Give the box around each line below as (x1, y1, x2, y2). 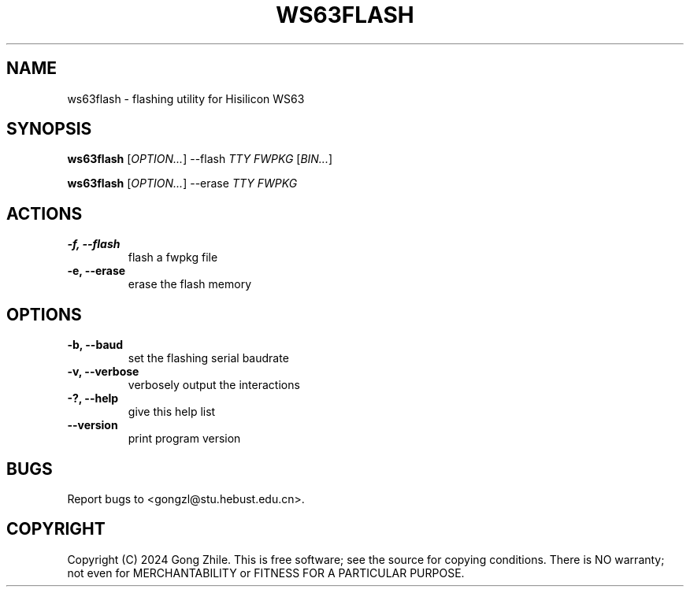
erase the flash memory (128, 277, 252, 291)
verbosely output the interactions (128, 378, 300, 392)
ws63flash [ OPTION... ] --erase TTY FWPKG (67, 176, 298, 191)
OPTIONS (6, 304, 82, 324)
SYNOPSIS (6, 119, 92, 139)
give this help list (128, 405, 216, 419)
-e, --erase (67, 264, 126, 278)
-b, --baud (67, 338, 124, 352)
